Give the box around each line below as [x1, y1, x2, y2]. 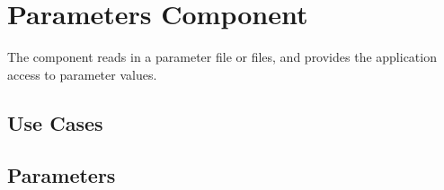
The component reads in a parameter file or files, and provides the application [7, 47, 437, 66]
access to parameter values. [7, 65, 157, 83]
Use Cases [7, 108, 103, 136]
